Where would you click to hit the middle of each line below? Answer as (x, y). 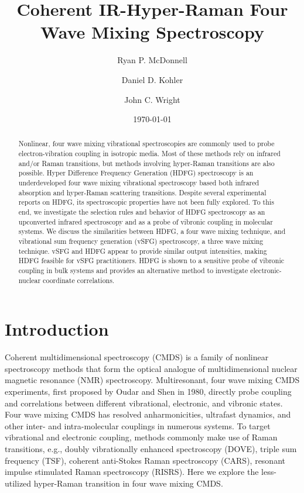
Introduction (57, 329)
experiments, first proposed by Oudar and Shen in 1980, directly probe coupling (148, 392)
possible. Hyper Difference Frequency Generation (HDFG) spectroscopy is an (136, 173)
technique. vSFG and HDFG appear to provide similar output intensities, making (143, 251)
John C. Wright (152, 99)
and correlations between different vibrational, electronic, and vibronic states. (144, 403)
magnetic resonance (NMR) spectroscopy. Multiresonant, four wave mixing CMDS (152, 380)
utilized (18, 483)
